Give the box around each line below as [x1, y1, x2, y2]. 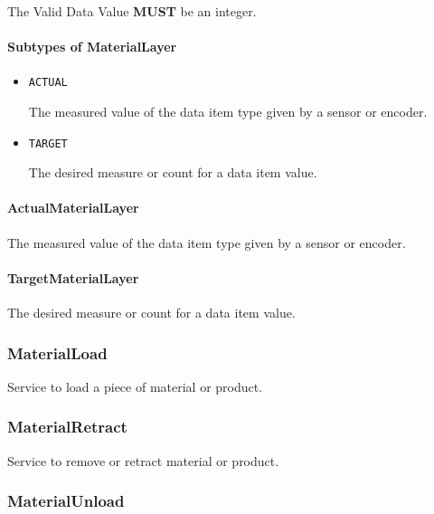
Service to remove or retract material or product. [7, 451, 279, 470]
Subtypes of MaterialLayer [7, 37, 177, 56]
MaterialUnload [7, 490, 125, 512]
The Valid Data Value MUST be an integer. [7, 2, 257, 20]
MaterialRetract [7, 415, 127, 438]
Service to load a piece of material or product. [7, 376, 263, 395]
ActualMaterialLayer [7, 198, 139, 217]
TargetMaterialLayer [7, 268, 139, 287]
